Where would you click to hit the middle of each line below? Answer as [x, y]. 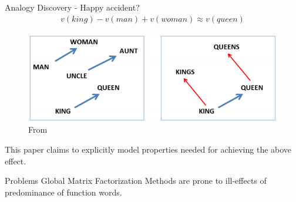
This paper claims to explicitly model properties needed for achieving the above [148, 149]
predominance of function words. [63, 192]
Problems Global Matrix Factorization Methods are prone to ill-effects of [136, 181]
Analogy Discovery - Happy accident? [72, 7]
